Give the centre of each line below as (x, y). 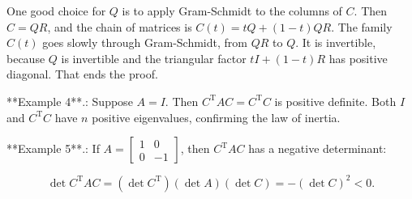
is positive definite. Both (335, 101)
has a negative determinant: (318, 148)
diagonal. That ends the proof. (82, 74)
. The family (362, 26)
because (26, 58)
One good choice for (56, 11)
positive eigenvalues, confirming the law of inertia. (216, 117)
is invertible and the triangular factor (154, 58)
